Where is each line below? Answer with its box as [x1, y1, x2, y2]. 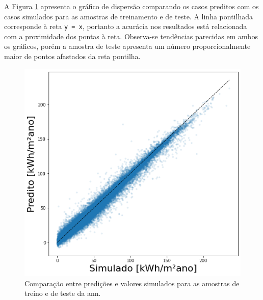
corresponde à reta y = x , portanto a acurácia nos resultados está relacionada [4, 21, 247, 32]
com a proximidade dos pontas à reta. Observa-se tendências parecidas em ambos [4, 31, 258, 41]
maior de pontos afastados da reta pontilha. [4, 51, 141, 62]
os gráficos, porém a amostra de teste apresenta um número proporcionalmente [4, 41, 251, 51]
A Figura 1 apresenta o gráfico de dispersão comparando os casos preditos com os [4, 1, 259, 11]
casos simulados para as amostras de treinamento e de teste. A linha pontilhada [4, 11, 253, 21]
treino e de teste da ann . [24, 288, 101, 298]
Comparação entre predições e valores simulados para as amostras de [24, 278, 240, 288]
